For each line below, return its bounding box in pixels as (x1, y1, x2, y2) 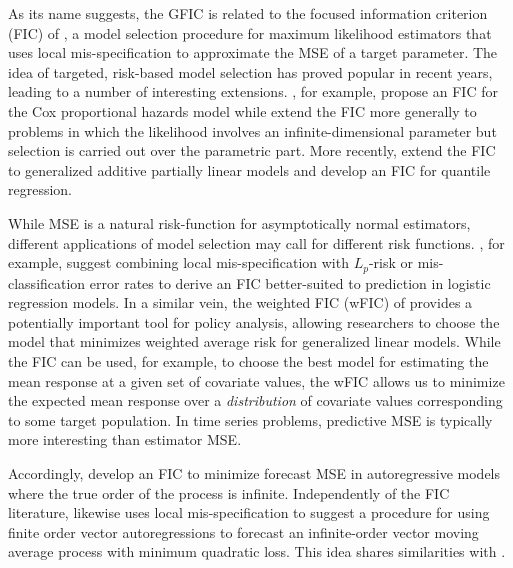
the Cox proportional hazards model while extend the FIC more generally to (8, 100, 477, 121)
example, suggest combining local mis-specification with (8, 252, 349, 273)
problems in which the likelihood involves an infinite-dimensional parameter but (8, 120, 497, 141)
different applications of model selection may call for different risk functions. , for (8, 232, 505, 253)
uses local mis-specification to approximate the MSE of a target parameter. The (8, 42, 498, 63)
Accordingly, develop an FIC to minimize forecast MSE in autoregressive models (8, 462, 501, 483)
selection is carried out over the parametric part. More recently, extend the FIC (8, 140, 496, 161)
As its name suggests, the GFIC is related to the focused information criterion (8, 3, 488, 23)
